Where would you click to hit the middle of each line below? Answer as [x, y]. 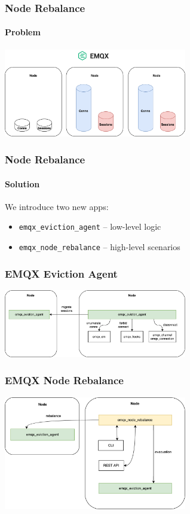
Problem [23, 32]
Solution [22, 183]
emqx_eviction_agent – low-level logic [90, 226]
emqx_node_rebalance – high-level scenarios [99, 247]
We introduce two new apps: [57, 206]
